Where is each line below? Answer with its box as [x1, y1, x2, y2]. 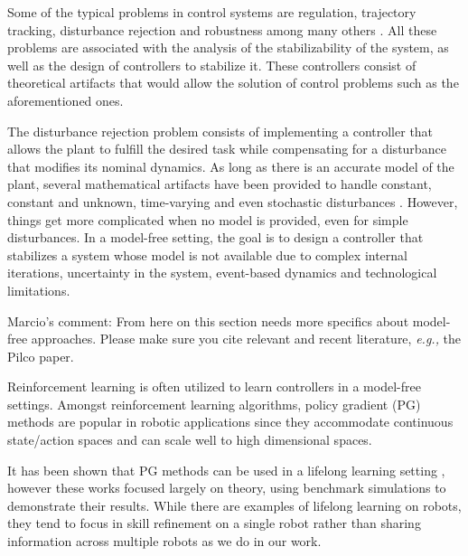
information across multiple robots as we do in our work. [7, 532, 322, 551]
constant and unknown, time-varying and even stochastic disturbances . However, [7, 192, 458, 211]
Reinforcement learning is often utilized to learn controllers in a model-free [7, 377, 421, 396]
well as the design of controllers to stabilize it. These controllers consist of [7, 55, 417, 74]
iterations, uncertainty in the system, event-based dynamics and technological [7, 263, 437, 282]
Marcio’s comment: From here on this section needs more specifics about [7, 311, 409, 330]
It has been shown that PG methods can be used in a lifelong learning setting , [7, 460, 445, 479]
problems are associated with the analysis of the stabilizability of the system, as [7, 38, 449, 57]
